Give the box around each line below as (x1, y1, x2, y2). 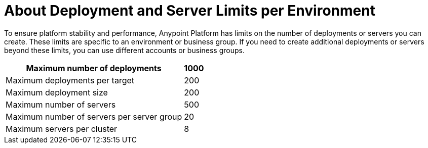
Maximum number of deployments (26, 63, 162, 73)
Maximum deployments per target (6, 75, 135, 85)
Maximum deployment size (6, 87, 108, 97)
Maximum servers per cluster (6, 123, 118, 134)
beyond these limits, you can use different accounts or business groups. (4, 45, 245, 55)
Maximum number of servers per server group (6, 111, 182, 122)
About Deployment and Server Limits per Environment (4, 2, 375, 19)
